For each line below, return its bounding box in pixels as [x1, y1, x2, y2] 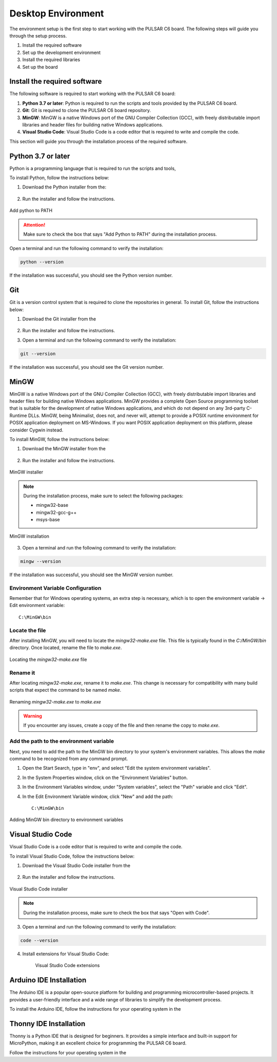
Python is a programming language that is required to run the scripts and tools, [9, 165, 176, 172]
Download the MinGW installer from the [22, 446, 106, 452]
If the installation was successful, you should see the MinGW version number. [9, 572, 174, 578]
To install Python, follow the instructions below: [9, 175, 110, 181]
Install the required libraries [22, 56, 81, 63]
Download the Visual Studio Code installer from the [22, 863, 131, 869]
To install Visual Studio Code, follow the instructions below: [9, 853, 135, 859]
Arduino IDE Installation [9, 976, 87, 984]
